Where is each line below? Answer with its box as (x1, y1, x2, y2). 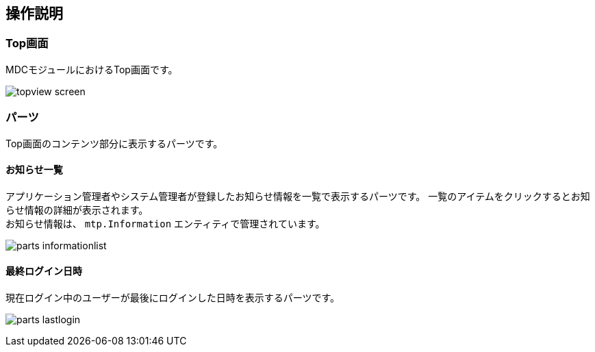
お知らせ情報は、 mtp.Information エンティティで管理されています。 (5, 217, 325, 229)
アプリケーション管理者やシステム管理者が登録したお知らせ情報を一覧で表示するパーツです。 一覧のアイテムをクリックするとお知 (5, 190, 590, 202)
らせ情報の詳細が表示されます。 (5, 203, 149, 216)
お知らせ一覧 (5, 164, 63, 176)
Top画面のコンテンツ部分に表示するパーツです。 (5, 137, 223, 149)
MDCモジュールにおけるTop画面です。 (5, 63, 178, 75)
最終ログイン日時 (5, 265, 82, 277)
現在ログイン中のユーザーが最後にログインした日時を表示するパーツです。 (5, 291, 340, 303)
